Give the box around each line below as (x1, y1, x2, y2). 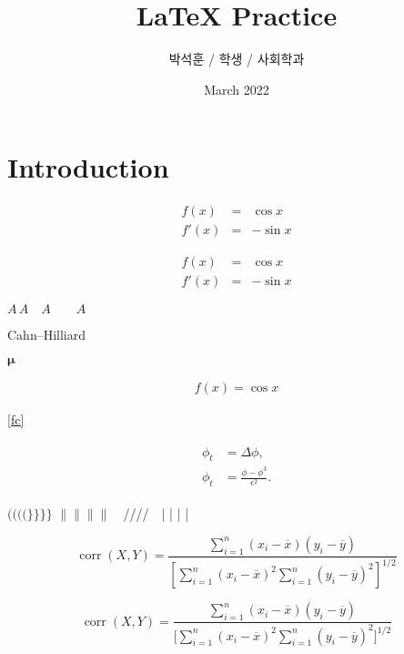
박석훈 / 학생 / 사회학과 (168, 49, 305, 68)
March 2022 (204, 79, 269, 98)
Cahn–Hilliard (7, 325, 86, 344)
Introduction (7, 148, 169, 186)
